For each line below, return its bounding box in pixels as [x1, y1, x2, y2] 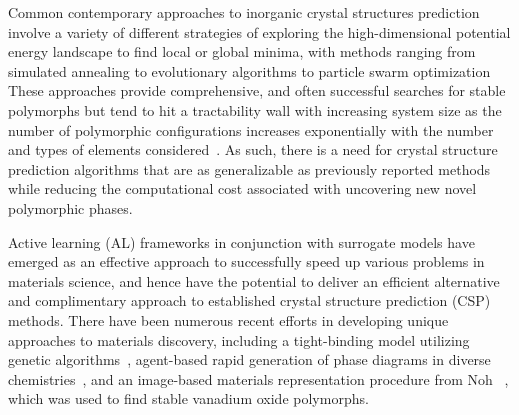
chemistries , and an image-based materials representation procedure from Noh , [8, 368, 509, 389]
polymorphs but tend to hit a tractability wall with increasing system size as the [8, 99, 502, 120]
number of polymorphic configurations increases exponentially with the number [8, 119, 494, 140]
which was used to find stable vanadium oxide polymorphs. [8, 388, 369, 409]
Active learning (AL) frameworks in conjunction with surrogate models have [8, 231, 475, 252]
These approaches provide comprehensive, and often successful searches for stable [8, 80, 506, 101]
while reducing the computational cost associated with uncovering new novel [8, 178, 477, 199]
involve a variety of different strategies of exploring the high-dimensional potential [8, 21, 511, 42]
